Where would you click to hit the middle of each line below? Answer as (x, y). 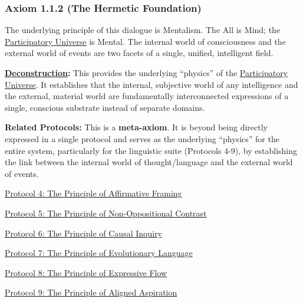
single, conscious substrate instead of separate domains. (105, 107)
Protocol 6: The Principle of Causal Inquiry (84, 233)
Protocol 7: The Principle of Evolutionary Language (99, 253)
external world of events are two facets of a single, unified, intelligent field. (139, 53)
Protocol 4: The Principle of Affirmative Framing (93, 193)
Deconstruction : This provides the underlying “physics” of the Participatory (146, 73)
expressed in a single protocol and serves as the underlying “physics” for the (142, 138)
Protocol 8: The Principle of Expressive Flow (86, 272)
